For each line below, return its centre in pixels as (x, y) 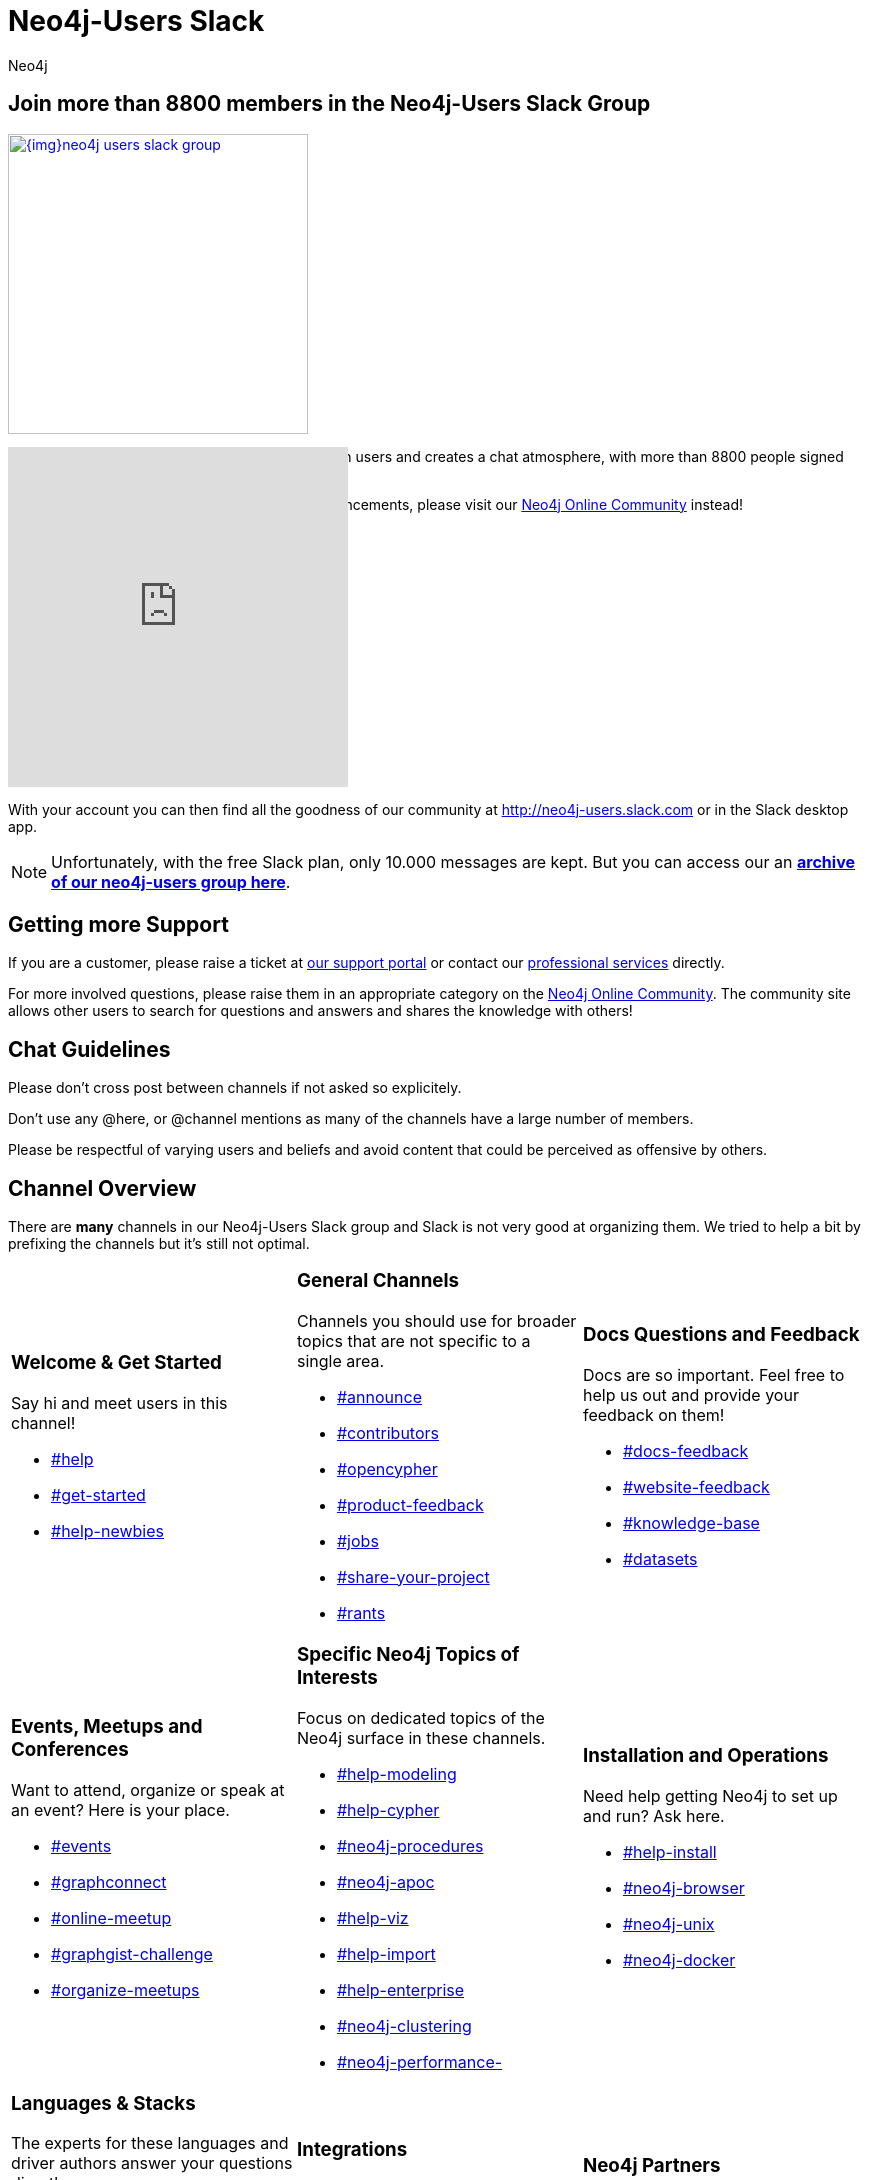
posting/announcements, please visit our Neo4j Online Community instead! (496, 504)
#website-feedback (696, 1486)
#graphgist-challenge (132, 1953)
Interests (337, 1677)
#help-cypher (388, 1809)
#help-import (386, 1953)
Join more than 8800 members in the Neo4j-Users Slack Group (329, 104)
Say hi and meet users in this (119, 1402)
